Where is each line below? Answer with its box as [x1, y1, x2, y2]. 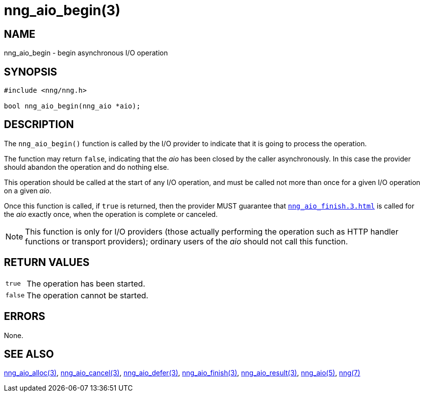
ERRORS [4, 310, 46, 323]
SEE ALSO [4, 347, 54, 360]
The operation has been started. [26, 278, 145, 289]
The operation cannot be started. [26, 290, 149, 300]
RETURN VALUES [4, 256, 90, 269]
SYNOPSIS [4, 65, 57, 78]
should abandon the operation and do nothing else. [4, 162, 169, 171]
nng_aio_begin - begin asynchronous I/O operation [4, 49, 168, 57]
